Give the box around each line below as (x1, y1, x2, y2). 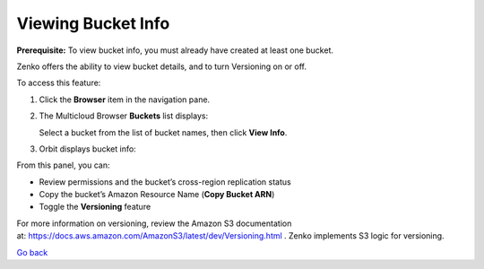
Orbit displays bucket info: (39, 143, 136, 154)
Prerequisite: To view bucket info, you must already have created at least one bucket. (16, 45, 334, 56)
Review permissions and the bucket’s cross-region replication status (39, 176, 291, 187)
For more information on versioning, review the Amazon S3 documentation (16, 218, 292, 229)
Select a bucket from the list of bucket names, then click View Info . (39, 126, 288, 138)
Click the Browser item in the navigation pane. (39, 94, 211, 105)
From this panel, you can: (16, 160, 110, 170)
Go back (16, 247, 48, 257)
